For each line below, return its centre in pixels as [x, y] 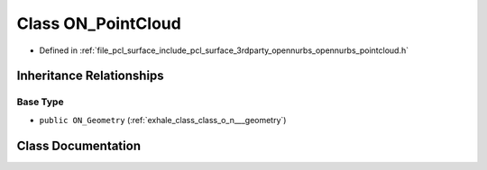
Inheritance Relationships [90, 76]
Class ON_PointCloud [99, 23]
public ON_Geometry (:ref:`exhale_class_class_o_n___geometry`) [163, 120]
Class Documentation [79, 145]
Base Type [40, 102]
